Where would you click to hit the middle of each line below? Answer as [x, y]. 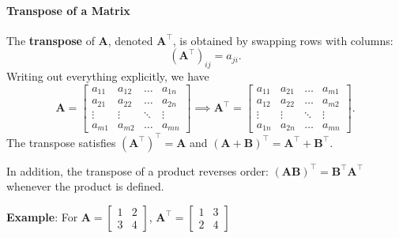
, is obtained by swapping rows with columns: [283, 40]
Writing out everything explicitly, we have [108, 76]
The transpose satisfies [61, 142]
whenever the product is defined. [85, 186]
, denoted [130, 40]
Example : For [42, 216]
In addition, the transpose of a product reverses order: [137, 170]
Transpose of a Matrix [68, 10]
